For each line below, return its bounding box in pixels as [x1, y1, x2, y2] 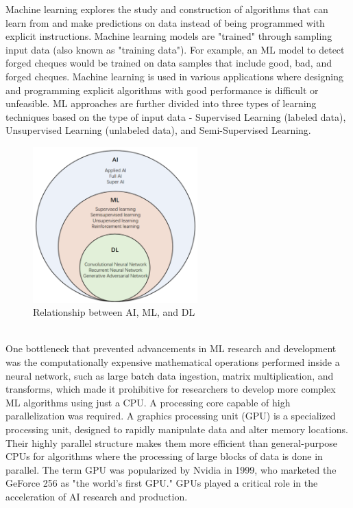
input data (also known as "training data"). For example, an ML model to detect [5, 42, 345, 56]
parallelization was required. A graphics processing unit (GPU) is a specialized [5, 408, 336, 423]
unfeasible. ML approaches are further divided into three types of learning [5, 96, 317, 111]
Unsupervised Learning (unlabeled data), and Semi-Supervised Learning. [5, 123, 311, 137]
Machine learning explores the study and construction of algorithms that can [5, 2, 328, 16]
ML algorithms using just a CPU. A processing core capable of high [5, 395, 291, 409]
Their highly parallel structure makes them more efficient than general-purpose [5, 435, 337, 450]
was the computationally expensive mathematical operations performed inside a [5, 355, 340, 369]
